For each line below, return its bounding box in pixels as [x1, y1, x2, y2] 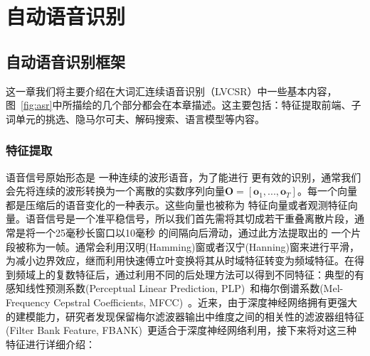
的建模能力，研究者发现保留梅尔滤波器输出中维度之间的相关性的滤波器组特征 [6, 308, 364, 323]
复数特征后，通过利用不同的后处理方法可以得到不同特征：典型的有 [55, 266, 364, 281]
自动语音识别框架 [6, 50, 125, 72]
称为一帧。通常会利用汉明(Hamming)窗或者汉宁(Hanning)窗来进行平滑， [25, 239, 360, 254]
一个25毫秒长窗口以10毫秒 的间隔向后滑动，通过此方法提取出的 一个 [35, 225, 351, 239]
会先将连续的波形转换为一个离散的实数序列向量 [6, 183, 225, 198]
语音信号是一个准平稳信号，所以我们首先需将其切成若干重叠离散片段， [25, 211, 354, 226]
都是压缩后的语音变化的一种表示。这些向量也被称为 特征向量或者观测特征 [6, 197, 348, 212]
